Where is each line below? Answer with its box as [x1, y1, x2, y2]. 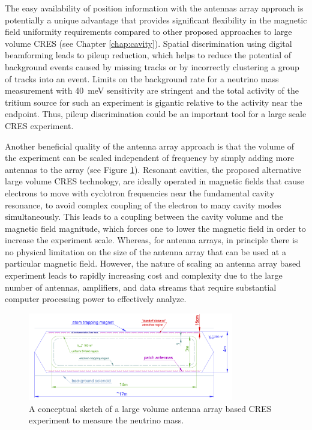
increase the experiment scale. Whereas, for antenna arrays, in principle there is [5, 234, 298, 246]
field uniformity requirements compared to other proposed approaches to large [5, 25, 292, 38]
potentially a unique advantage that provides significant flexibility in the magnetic [5, 13, 307, 26]
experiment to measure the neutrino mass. [29, 414, 184, 426]
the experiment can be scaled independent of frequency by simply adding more [5, 151, 295, 164]
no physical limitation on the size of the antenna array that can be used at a [5, 245, 286, 258]
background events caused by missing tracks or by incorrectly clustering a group [5, 60, 299, 73]
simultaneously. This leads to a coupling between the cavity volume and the [5, 210, 283, 223]
